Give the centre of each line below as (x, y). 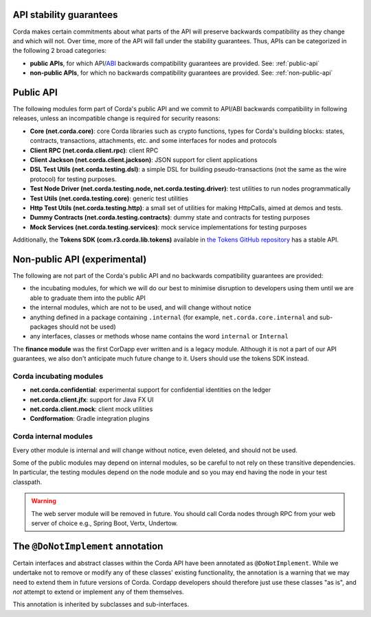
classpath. (27, 482)
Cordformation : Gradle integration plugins (90, 419)
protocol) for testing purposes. (73, 179)
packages (44, 327)
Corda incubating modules (58, 376)
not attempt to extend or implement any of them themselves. (99, 592)
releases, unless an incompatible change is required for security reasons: (116, 118)
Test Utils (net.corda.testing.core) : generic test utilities (109, 198)
